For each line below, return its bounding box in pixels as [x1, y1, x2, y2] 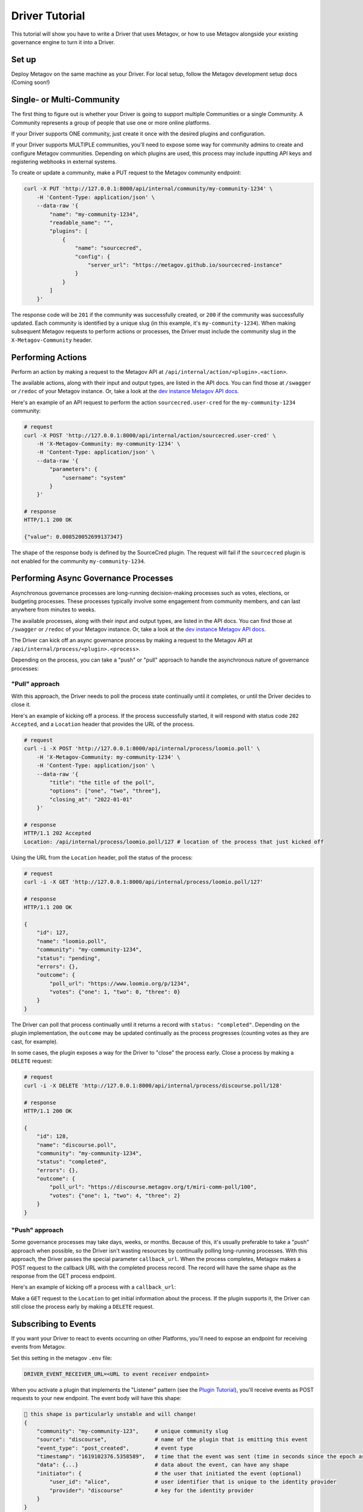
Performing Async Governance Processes [11, 573, 174, 584]
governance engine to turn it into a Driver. [11, 38, 115, 45]
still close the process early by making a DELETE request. [11, 1303, 154, 1311]
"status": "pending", [36, 954, 101, 962]
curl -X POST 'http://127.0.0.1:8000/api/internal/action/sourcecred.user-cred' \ [24, 432, 276, 438]
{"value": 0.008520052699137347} [24, 533, 123, 541]
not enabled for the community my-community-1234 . [11, 557, 146, 565]
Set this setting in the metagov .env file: [11, 1354, 112, 1361]
